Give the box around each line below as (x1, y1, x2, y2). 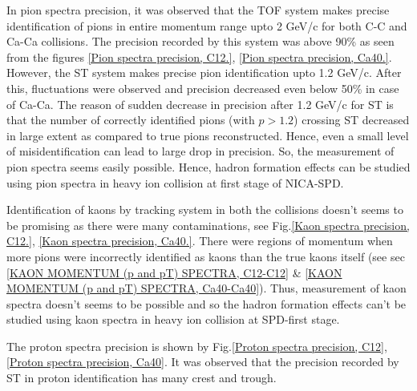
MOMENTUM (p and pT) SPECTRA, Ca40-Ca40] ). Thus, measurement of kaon (6, 280, 407, 296)
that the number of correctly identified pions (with (6, 111, 255, 128)
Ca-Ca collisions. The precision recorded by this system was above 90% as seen (6, 33, 395, 50)
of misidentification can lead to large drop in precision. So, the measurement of (6, 143, 395, 159)
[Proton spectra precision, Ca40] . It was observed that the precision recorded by (6, 353, 399, 370)
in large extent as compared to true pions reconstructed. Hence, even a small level (6, 127, 409, 143)
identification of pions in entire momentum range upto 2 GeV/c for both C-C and (6, 17, 407, 34)
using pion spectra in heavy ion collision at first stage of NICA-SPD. (6, 174, 344, 191)
